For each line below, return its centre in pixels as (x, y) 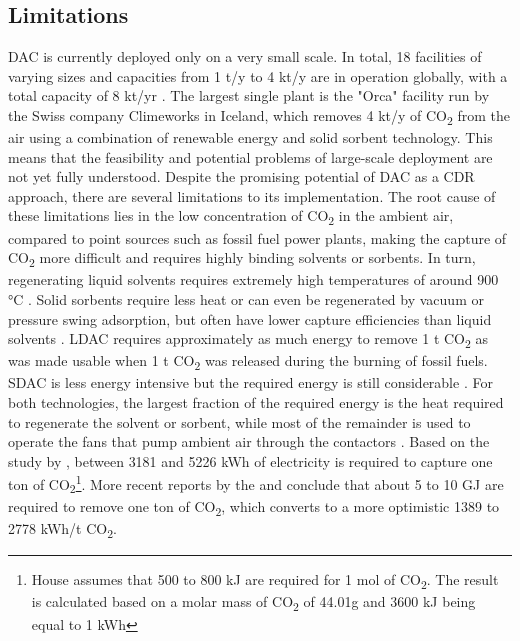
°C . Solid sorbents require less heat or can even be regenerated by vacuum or (246, 298)
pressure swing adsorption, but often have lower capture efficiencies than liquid (250, 318)
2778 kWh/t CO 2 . (62, 530)
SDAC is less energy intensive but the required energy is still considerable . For (250, 382)
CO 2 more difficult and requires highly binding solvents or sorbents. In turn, (242, 258)
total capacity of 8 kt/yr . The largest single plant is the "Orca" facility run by (249, 95)
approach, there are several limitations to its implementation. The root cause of (252, 195)
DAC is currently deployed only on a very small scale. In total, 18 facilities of (245, 56)
